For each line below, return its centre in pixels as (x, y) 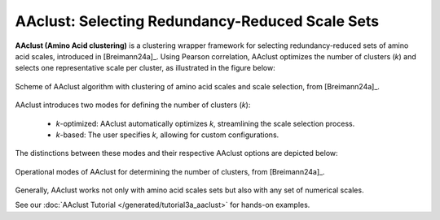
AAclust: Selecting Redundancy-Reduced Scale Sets (197, 21)
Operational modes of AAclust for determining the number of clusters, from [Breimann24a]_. (170, 171)
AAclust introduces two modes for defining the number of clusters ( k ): (133, 105)
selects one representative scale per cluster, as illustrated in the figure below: (145, 68)
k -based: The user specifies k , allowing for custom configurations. (167, 135)
